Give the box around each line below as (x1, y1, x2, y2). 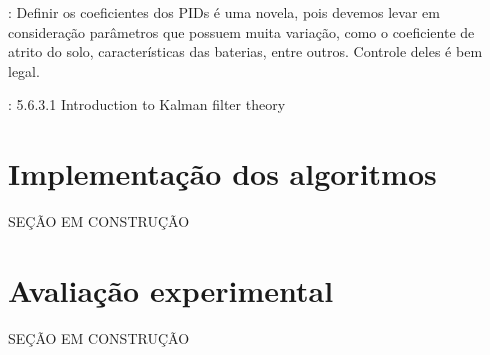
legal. (8, 60, 40, 81)
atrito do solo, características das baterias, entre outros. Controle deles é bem (8, 41, 483, 62)
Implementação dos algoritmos (8, 153, 437, 194)
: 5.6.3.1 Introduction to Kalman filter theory (8, 94, 286, 115)
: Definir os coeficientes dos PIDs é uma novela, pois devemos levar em (8, 2, 440, 22)
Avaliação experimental (8, 269, 334, 310)
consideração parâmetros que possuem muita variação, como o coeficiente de (8, 21, 475, 42)
